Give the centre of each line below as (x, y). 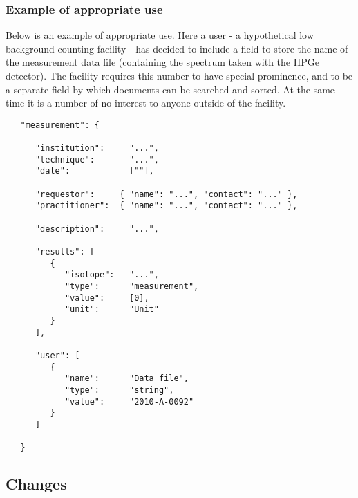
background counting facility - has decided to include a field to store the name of (177, 48)
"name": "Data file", (126, 379)
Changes (36, 484)
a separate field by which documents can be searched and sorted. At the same (170, 89)
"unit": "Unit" (112, 310)
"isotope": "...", (112, 275)
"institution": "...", (97, 148)
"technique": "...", (97, 159)
